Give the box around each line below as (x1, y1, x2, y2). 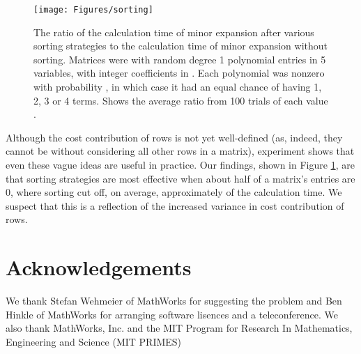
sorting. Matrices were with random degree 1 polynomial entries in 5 (33, 52, 326, 66)
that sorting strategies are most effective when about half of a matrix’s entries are (6, 171, 355, 185)
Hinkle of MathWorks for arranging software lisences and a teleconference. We (6, 307, 338, 321)
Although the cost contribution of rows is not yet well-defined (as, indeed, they (6, 130, 343, 144)
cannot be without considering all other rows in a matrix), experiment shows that (6, 144, 355, 158)
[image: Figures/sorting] (33, 5, 153, 15)
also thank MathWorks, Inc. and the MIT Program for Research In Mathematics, (6, 321, 353, 335)
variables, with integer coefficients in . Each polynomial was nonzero (33, 66, 325, 80)
